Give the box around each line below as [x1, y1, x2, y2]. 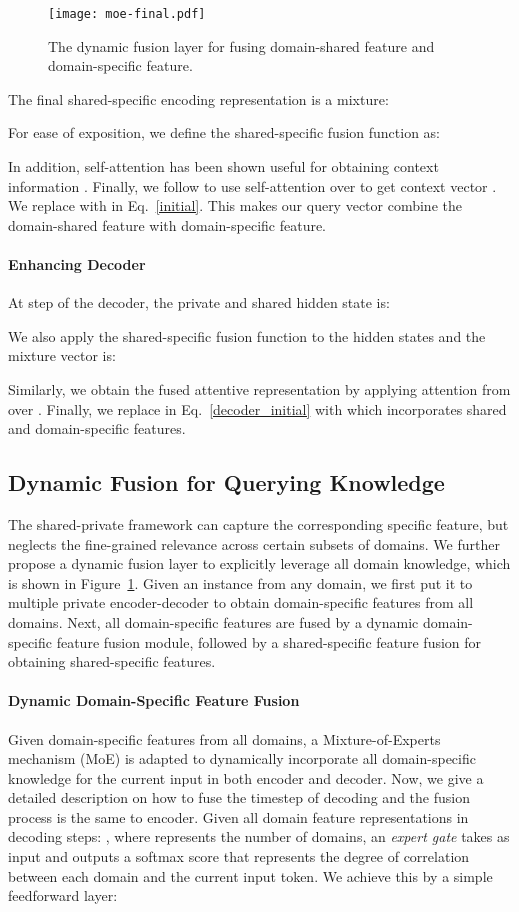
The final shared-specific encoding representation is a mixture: [8, 88, 389, 109]
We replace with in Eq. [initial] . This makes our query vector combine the [8, 195, 462, 216]
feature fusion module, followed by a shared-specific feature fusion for [56, 631, 482, 652]
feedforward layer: [8, 885, 118, 906]
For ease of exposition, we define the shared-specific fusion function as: [8, 122, 441, 143]
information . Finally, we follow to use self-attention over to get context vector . [8, 175, 497, 196]
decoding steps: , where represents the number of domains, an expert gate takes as [8, 826, 510, 847]
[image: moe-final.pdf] [48, 7, 206, 21]
